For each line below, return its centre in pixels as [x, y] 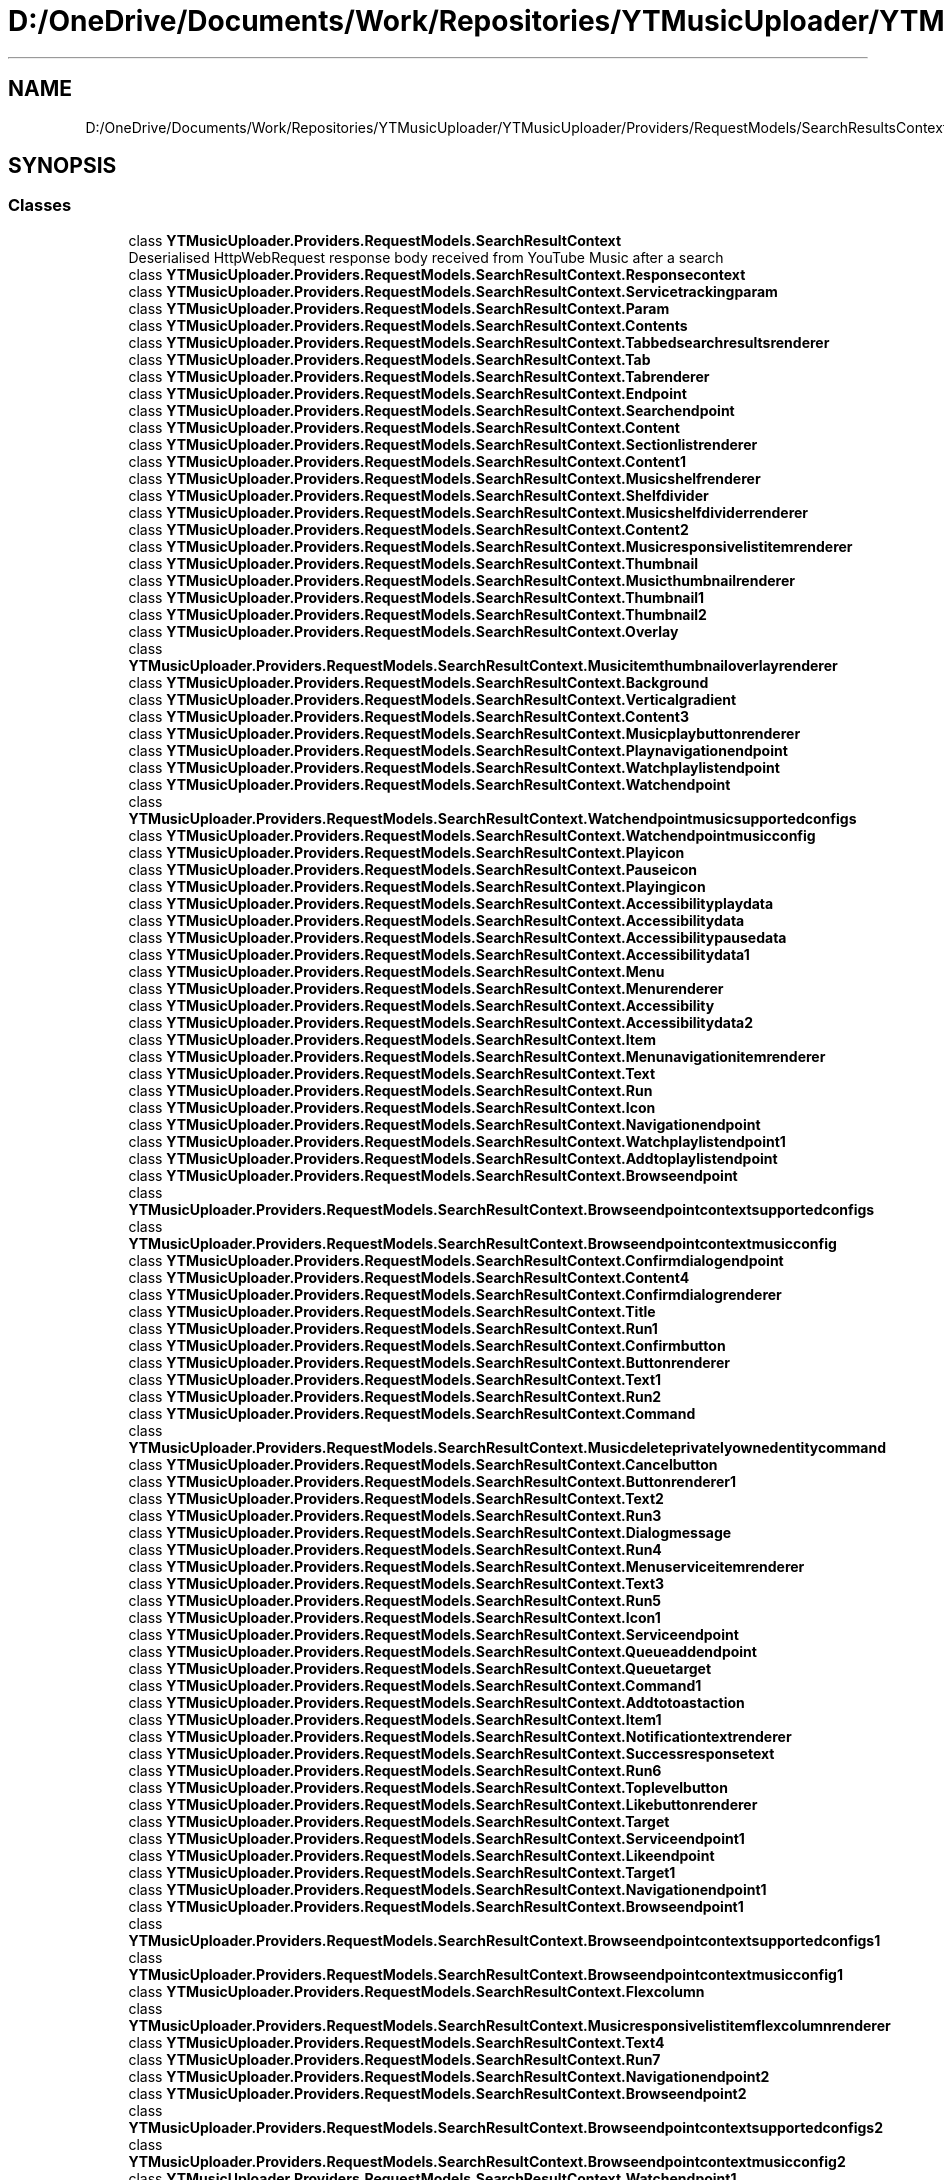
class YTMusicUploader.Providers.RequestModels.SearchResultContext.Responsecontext [437, 274]
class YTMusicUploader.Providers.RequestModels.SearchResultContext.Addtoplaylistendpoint [453, 1158]
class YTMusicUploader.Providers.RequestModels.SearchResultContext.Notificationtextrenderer [460, 1736]
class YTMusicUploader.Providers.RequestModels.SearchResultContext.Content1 [407, 461]
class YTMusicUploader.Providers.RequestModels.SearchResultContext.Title [392, 1311]
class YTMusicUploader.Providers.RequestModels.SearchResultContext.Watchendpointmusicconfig [472, 835]
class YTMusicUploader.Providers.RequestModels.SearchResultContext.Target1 [402, 1872]
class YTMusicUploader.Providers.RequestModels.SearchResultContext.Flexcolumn [416, 1991]
